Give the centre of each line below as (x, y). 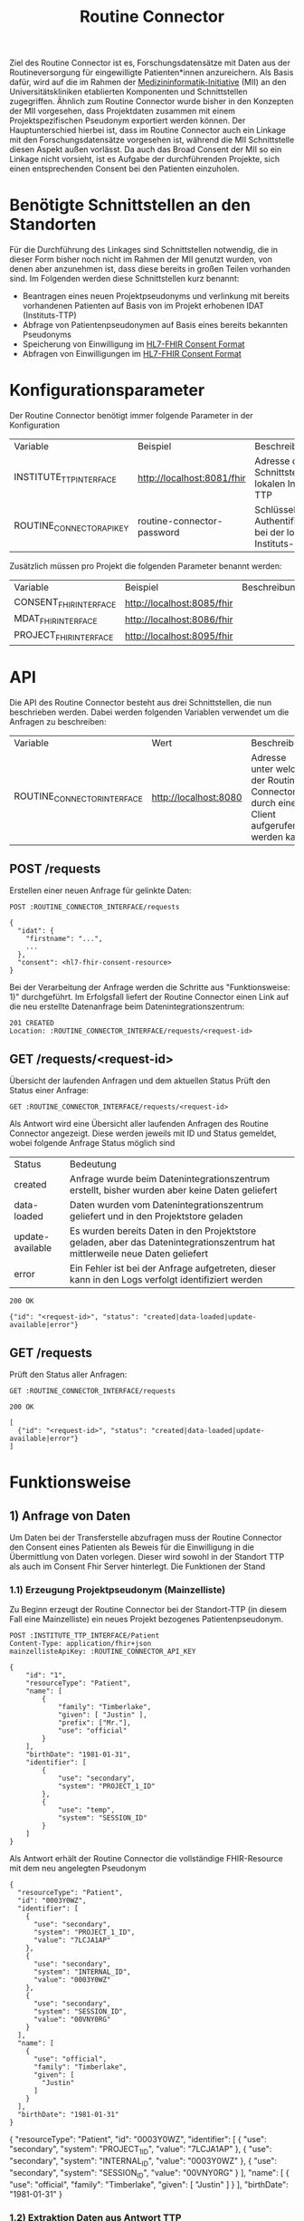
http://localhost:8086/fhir (179, 620)
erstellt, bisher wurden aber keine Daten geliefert (173, 1190)
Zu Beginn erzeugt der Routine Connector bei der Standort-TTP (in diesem (148, 1610)
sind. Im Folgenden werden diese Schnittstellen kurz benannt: (124, 279)
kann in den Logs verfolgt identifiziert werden (166, 1280)
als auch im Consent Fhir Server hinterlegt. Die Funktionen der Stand (138, 1566)
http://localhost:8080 (197, 797)
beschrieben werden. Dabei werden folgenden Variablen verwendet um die (149, 712)
